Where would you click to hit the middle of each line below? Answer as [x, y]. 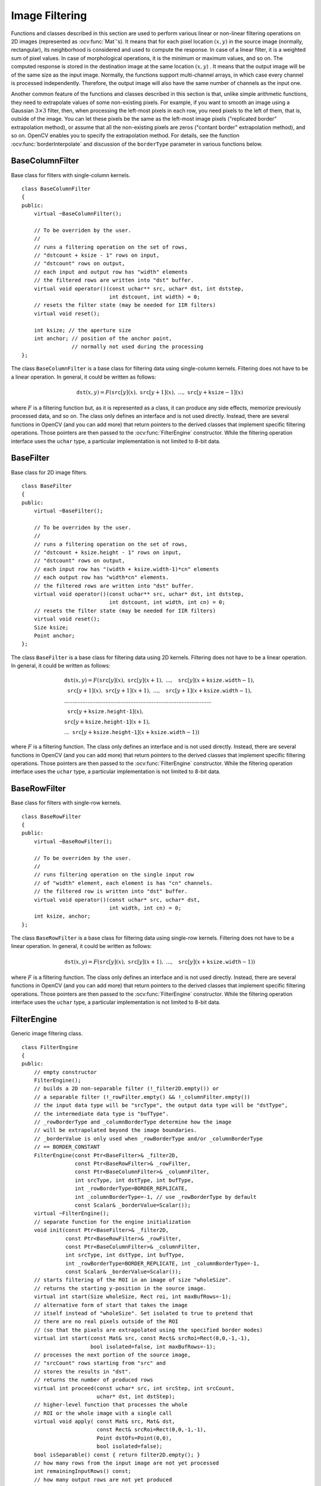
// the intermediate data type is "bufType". [101, 1114]
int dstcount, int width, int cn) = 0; [167, 602]
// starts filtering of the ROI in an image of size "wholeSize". [133, 1280]
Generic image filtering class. [47, 1034]
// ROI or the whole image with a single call [103, 1413]
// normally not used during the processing [137, 347]
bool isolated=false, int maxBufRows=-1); [153, 1347]
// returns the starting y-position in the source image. [120, 1288]
